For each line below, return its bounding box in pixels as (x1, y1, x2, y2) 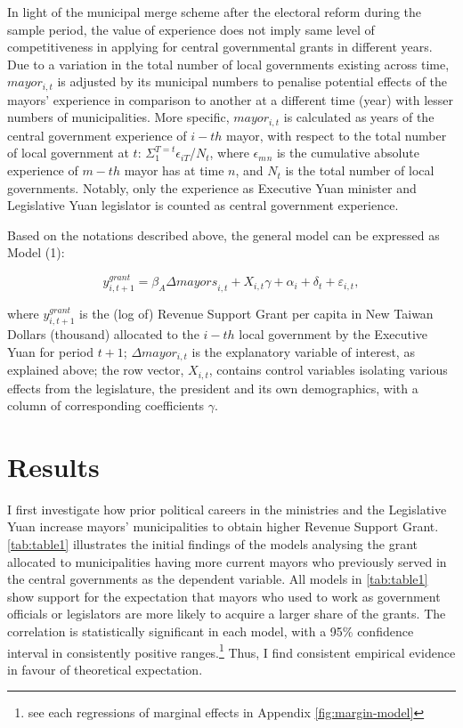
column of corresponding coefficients (7, 396, 205, 415)
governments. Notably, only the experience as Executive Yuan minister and (7, 178, 417, 197)
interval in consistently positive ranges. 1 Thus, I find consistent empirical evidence (7, 640, 456, 661)
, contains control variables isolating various (208, 360, 448, 379)
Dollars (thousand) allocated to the (7, 325, 199, 344)
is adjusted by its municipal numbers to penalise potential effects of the (57, 72, 448, 91)
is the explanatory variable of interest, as (191, 342, 415, 360)
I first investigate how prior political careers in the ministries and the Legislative (7, 499, 447, 518)
